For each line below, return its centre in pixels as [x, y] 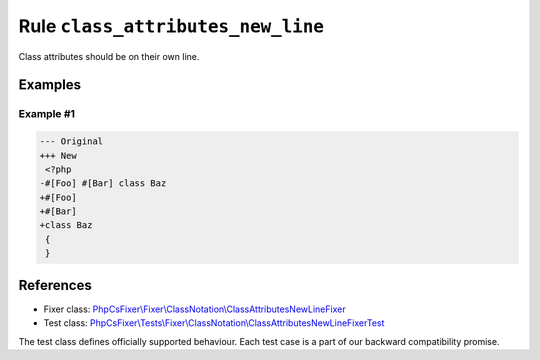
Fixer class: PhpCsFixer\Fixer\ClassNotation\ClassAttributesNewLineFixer [194, 309]
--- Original [71, 141]
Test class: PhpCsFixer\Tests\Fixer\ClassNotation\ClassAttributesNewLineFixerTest [214, 323]
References [55, 285]
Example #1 [46, 114]
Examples [50, 85]
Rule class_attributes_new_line [171, 26]
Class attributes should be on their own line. [109, 56]
